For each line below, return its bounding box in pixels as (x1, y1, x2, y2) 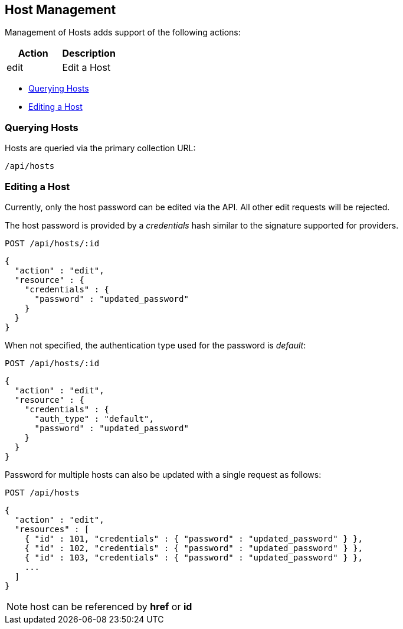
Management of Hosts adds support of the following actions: (5, 27, 241, 38)
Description (62, 47, 116, 60)
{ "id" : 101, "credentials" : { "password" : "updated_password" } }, (24, 533, 363, 543)
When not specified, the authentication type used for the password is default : (5, 340, 306, 350)
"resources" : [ (14, 524, 90, 534)
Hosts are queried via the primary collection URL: (5, 143, 196, 154)
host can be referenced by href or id (30, 600, 192, 612)
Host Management (5, 2, 116, 17)
